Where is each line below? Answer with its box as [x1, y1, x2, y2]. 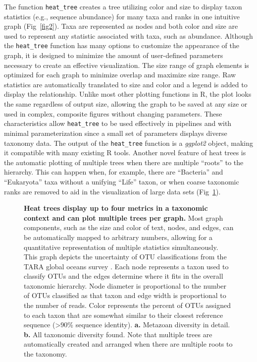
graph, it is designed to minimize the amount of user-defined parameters [4, 50, 223, 60]
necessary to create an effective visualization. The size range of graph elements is [4, 60, 249, 70]
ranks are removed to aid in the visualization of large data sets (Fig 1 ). [4, 186, 221, 196]
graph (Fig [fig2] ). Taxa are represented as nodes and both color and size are [4, 21, 238, 31]
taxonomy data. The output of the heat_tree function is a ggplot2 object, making [4, 137, 254, 148]
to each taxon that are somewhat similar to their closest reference [24, 309, 223, 320]
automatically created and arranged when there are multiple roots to [24, 339, 233, 349]
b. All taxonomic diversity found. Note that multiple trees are [24, 329, 212, 339]
